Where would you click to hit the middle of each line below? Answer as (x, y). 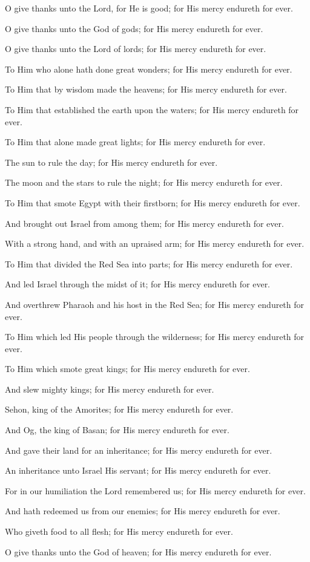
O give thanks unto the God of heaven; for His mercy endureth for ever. (138, 551)
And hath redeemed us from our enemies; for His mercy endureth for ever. (143, 511)
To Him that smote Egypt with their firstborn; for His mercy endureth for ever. (153, 202)
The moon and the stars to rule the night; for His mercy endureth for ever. (144, 182)
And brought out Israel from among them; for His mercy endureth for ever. (144, 223)
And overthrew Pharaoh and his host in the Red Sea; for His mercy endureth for (155, 304)
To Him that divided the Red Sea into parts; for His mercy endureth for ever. (149, 263)
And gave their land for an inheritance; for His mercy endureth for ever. (139, 450)
